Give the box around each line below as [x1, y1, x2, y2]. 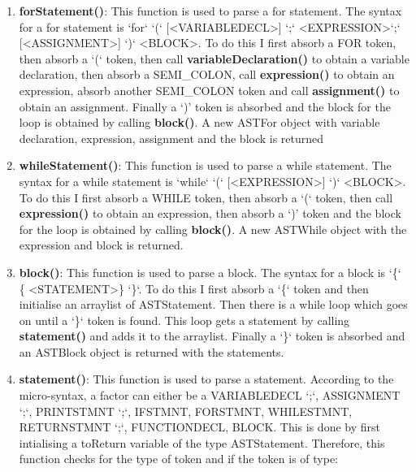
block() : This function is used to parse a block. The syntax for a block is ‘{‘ [19, 263, 401, 280]
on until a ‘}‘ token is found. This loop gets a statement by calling [19, 311, 350, 328]
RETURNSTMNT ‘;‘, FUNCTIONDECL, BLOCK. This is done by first [19, 418, 380, 435]
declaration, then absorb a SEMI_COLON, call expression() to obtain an [19, 66, 395, 83]
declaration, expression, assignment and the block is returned [19, 129, 324, 146]
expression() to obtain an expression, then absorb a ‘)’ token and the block [19, 205, 401, 222]
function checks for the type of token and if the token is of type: [19, 450, 338, 467]
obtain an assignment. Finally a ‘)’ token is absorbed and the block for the [19, 97, 391, 115]
